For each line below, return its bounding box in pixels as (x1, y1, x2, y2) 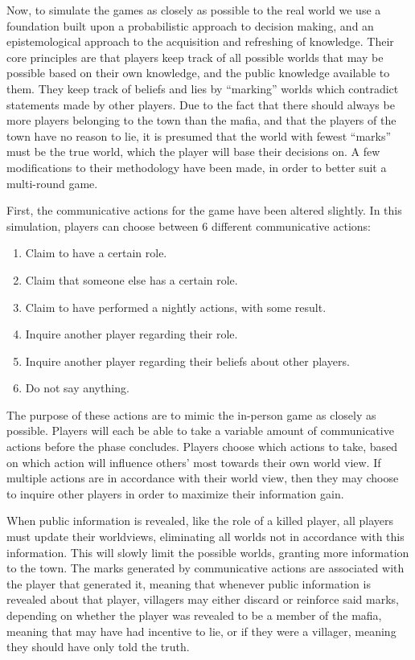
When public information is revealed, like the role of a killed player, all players (6, 512, 394, 529)
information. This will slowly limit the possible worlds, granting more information (6, 543, 409, 560)
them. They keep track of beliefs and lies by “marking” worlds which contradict (6, 80, 399, 96)
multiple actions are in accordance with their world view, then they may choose (6, 469, 399, 486)
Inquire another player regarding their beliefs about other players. (25, 352, 350, 369)
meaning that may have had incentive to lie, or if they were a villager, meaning (6, 622, 397, 639)
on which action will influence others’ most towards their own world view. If (6, 453, 381, 470)
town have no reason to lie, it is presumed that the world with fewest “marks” (6, 127, 392, 144)
